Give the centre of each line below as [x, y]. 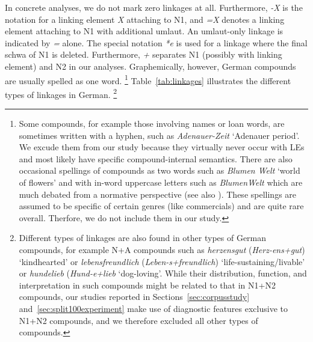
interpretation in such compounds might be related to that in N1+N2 [147, 285]
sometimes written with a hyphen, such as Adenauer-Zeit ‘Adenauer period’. [159, 135]
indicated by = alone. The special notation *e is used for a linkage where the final [156, 42]
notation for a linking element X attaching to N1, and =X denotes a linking [145, 19]
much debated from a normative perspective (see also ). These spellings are [158, 194]
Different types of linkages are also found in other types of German [143, 238]
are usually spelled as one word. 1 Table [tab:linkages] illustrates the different [148, 79]
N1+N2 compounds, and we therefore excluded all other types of [138, 320]
